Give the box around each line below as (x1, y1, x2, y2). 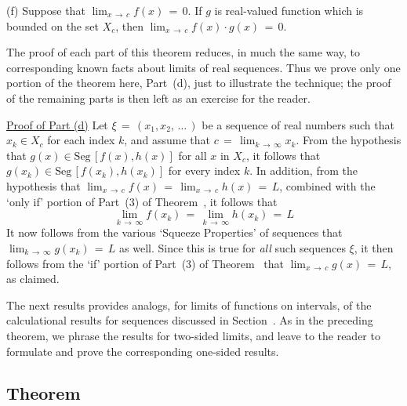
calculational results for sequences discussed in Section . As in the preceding (6, 312, 373, 328)
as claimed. (6, 270, 60, 287)
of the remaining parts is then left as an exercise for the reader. (6, 89, 311, 106)
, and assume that (124, 132, 211, 148)
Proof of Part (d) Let (6, 116, 108, 132)
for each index (47, 132, 115, 148)
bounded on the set (6, 17, 99, 34)
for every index (168, 162, 241, 179)
